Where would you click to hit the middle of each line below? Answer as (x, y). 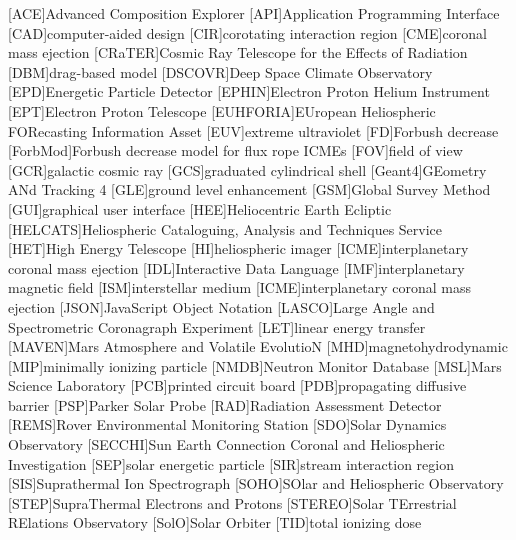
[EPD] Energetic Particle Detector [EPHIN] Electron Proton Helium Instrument (249, 91)
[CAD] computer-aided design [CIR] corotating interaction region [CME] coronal (247, 32)
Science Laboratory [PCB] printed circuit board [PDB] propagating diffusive (237, 385)
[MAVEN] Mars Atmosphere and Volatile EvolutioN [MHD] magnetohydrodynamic (258, 346)
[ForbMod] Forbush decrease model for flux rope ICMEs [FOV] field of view (235, 150)
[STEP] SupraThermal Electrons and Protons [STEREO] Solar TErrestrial (232, 502)
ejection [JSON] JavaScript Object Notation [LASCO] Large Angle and (221, 306)
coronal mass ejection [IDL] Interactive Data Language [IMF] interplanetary (236, 267)
